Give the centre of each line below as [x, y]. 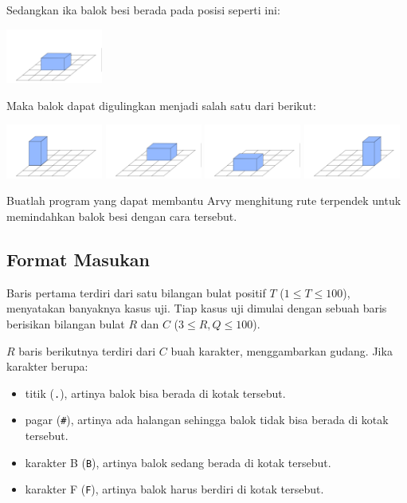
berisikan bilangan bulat [66, 323]
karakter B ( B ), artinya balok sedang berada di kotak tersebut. [178, 462]
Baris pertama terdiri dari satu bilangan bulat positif [136, 292]
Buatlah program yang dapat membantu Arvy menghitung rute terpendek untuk [204, 200]
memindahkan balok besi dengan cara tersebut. [122, 216]
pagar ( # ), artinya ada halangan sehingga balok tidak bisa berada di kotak [207, 420]
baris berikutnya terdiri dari [87, 350]
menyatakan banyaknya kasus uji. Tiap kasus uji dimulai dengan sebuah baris [197, 308]
